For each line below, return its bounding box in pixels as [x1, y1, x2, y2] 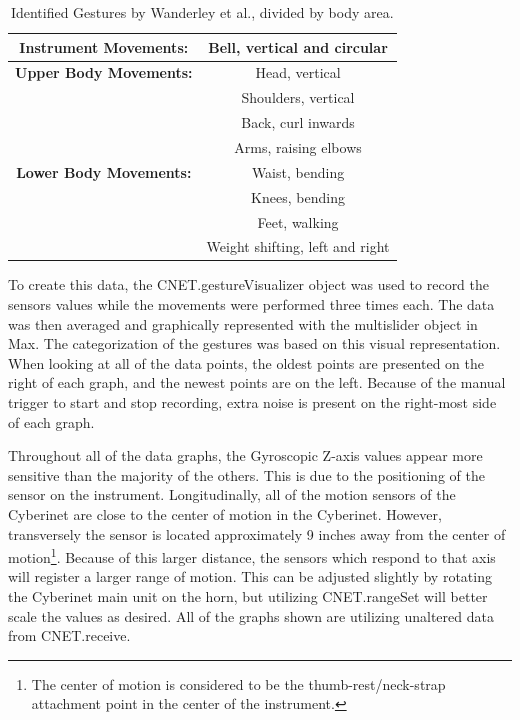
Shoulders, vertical [241, 87, 355, 108]
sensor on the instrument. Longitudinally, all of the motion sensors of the [8, 484, 456, 505]
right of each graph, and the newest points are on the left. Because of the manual [8, 372, 506, 393]
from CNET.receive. [8, 625, 131, 646]
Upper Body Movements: [15, 62, 193, 83]
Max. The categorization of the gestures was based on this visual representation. [8, 333, 501, 354]
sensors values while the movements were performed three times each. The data [8, 294, 495, 315]
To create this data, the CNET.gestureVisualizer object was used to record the [8, 274, 490, 295]
